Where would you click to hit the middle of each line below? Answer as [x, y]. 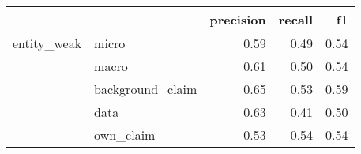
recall [296, 19]
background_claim [146, 89]
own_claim [125, 135]
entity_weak [47, 43]
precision [238, 19]
